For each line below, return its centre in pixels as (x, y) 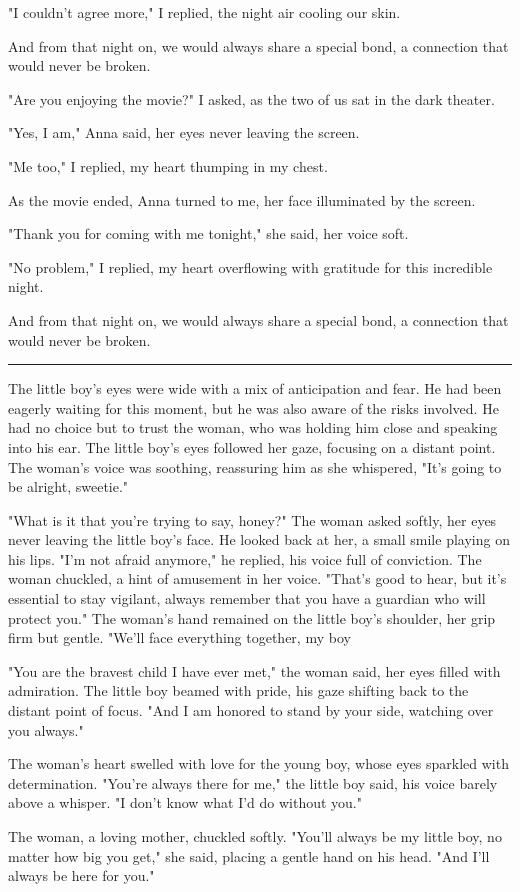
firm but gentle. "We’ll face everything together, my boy (179, 637)
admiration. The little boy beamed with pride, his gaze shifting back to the (238, 690)
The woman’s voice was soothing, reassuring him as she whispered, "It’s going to (255, 466)
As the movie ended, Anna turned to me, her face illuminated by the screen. (242, 199)
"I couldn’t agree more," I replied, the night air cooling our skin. (204, 12)
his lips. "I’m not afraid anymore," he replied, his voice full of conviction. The (245, 558)
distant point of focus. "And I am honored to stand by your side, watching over (251, 710)
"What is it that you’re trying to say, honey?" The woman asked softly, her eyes (252, 519)
